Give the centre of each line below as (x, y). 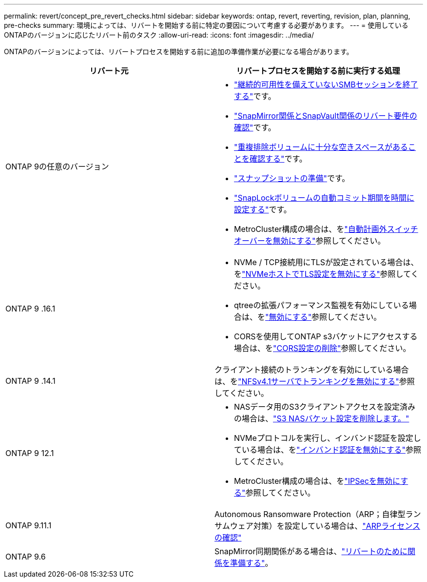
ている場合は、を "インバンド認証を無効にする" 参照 (328, 450)
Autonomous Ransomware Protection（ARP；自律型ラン (318, 514)
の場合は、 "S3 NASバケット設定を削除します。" (322, 418)
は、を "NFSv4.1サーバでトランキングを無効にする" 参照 (315, 381)
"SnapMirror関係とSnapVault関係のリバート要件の (326, 116)
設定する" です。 (263, 209)
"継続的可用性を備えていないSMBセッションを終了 (326, 84)
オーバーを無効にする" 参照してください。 (310, 241)
